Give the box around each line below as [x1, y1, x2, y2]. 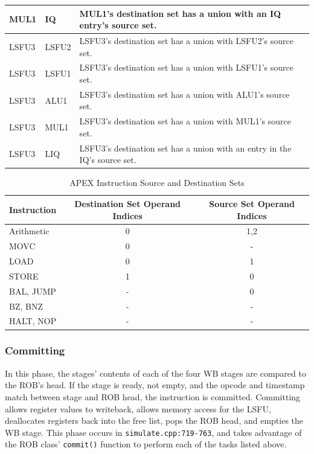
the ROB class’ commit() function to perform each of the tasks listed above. [5, 438, 287, 450]
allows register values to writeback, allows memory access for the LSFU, [5, 402, 271, 415]
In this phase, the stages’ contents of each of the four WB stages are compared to [5, 366, 306, 379]
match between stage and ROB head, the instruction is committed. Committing [5, 390, 301, 403]
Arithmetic [9, 225, 50, 237]
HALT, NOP [9, 315, 57, 327]
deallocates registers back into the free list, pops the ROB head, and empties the [5, 414, 304, 427]
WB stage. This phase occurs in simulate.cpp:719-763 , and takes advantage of [5, 426, 302, 438]
